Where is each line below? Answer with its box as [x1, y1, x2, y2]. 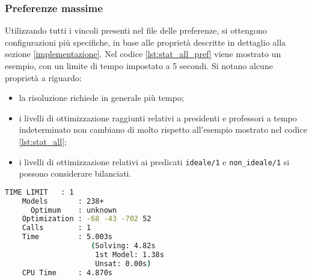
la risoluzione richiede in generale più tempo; [19, 91, 184, 104]
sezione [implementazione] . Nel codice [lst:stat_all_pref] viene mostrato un [5, 47, 281, 60]
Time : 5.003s [22, 233, 112, 242]
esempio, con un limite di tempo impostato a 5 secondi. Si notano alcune [5, 59, 273, 72]
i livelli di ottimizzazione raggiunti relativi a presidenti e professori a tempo [19, 111, 297, 124]
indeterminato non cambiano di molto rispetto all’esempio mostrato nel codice [19, 123, 307, 136]
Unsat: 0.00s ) [95, 259, 151, 268]
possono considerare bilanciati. [19, 167, 132, 180]
